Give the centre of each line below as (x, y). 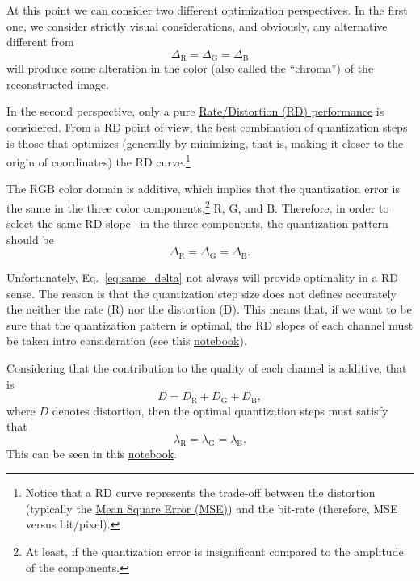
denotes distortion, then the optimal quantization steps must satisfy (220, 410)
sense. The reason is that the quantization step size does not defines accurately (202, 293)
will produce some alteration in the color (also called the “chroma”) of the (190, 68)
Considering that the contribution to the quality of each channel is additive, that (207, 367)
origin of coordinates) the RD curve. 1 (99, 160)
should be (30, 239)
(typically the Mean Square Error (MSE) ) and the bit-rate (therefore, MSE (212, 508)
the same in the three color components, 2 (108, 206)
